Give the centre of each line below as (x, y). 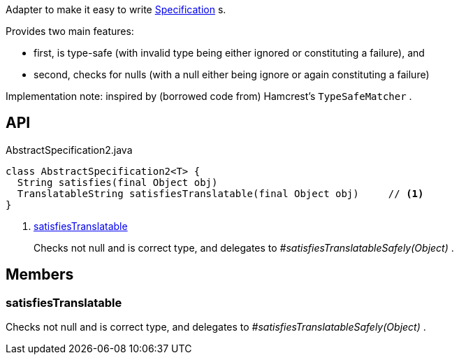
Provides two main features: (70, 31)
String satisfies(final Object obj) (117, 182)
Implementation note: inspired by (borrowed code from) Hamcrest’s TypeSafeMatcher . (209, 96)
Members (40, 275)
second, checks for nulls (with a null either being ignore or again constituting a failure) (232, 74)
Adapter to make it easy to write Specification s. (116, 9)
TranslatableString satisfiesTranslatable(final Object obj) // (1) (220, 193)
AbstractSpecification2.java (69, 150)
